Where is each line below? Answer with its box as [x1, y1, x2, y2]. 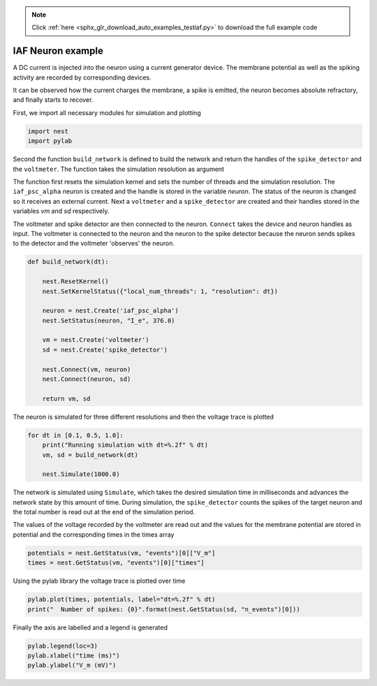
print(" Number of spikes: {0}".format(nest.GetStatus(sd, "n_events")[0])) [27, 605, 300, 613]
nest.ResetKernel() [42, 278, 110, 285]
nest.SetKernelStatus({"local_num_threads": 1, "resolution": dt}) [42, 287, 279, 295]
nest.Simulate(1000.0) [42, 470, 120, 478]
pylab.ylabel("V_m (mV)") [27, 662, 117, 669]
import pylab [27, 137, 73, 145]
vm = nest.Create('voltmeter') [42, 336, 149, 344]
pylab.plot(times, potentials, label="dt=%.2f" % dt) [27, 595, 216, 604]
